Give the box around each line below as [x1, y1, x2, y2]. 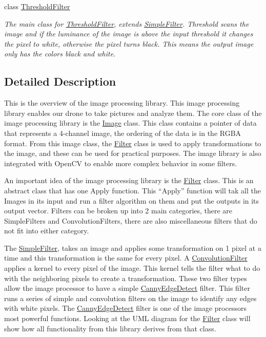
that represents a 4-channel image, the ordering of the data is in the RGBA [4, 127, 241, 138]
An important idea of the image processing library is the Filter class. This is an [4, 175, 254, 186]
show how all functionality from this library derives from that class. [4, 323, 216, 333]
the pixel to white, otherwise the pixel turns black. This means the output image [4, 38, 254, 49]
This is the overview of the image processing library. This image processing [4, 97, 240, 108]
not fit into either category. [4, 225, 89, 236]
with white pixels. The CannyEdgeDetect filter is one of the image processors [4, 303, 247, 313]
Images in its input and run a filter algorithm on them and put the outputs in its [4, 195, 259, 206]
